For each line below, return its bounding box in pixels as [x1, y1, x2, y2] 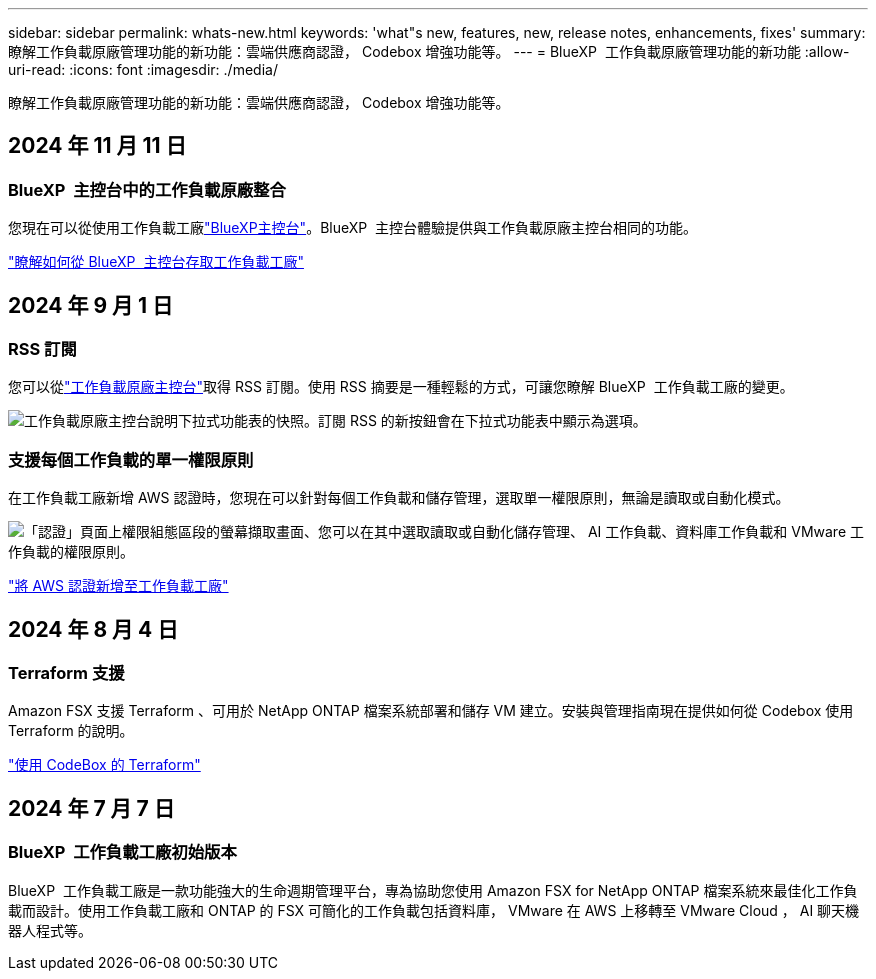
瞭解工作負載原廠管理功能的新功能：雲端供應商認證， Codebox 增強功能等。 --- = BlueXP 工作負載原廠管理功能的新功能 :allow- [8, 43, 850, 60]
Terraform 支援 [8, 663, 125, 684]
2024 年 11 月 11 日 [8, 133, 187, 159]
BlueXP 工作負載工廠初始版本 [8, 842, 237, 863]
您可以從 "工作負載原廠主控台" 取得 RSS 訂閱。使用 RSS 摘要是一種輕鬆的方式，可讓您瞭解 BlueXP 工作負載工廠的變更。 [8, 378, 794, 396]
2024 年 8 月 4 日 [8, 616, 179, 642]
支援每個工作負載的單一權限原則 [8, 449, 254, 470]
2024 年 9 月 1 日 [8, 292, 174, 318]
